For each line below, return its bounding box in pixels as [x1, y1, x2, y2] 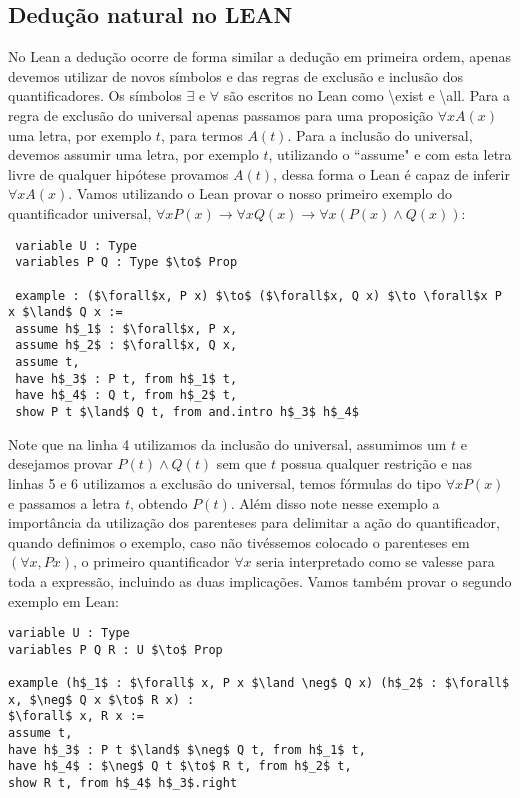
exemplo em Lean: [8, 590, 120, 611]
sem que [216, 453, 267, 474]
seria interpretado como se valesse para [256, 551, 495, 572]
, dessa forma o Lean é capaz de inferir [273, 163, 510, 184]
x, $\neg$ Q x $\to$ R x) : [8, 692, 195, 707]
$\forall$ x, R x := [8, 709, 145, 724]
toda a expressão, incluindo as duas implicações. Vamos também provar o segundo [8, 570, 512, 591]
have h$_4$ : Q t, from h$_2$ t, [15, 388, 238, 403]
